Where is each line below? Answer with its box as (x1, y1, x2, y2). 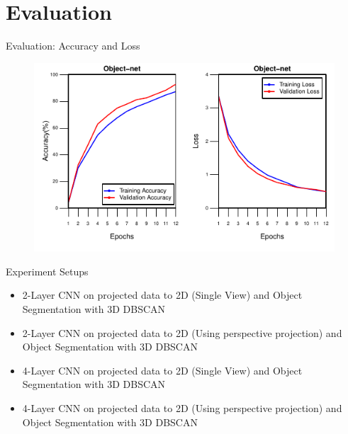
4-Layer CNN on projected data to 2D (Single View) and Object (22, 362, 303, 377)
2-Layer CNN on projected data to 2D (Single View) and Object (22, 287, 303, 302)
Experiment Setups (6, 263, 89, 278)
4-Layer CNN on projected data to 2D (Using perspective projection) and (22, 400, 342, 415)
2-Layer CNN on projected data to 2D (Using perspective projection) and (22, 325, 342, 340)
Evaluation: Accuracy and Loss (6, 38, 140, 53)
